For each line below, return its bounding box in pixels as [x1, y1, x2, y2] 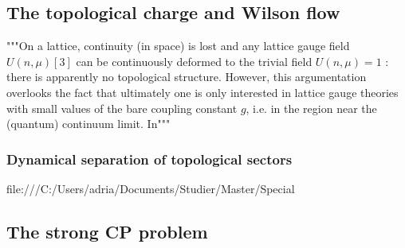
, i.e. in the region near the [246, 99, 377, 116]
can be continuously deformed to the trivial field [76, 52, 313, 69]
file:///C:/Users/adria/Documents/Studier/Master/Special [6, 180, 295, 196]
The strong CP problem [6, 219, 208, 243]
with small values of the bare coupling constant [6, 99, 238, 116]
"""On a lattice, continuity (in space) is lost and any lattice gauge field [6, 37, 350, 54]
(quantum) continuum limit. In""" [6, 115, 171, 132]
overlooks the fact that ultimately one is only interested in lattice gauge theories [6, 83, 399, 100]
